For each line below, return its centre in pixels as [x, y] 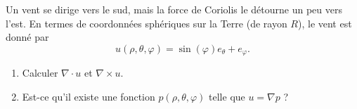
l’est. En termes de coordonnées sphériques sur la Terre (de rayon [147, 23]
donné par [27, 37]
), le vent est [325, 23]
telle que [227, 96]
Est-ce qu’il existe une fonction [89, 96]
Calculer [40, 73]
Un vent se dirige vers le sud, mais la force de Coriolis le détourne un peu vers [174, 9]
